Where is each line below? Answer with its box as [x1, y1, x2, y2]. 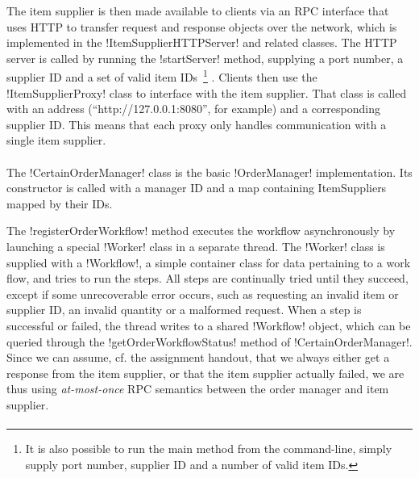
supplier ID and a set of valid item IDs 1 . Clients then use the [6, 66, 317, 86]
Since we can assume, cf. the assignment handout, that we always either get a [6, 349, 390, 366]
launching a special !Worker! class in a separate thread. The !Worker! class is [6, 237, 385, 254]
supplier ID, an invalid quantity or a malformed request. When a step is [6, 301, 362, 318]
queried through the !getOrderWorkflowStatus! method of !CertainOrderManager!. [6, 333, 413, 350]
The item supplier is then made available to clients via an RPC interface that [6, 2, 389, 19]
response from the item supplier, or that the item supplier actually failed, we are [6, 364, 404, 381]
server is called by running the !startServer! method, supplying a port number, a [6, 49, 404, 66]
